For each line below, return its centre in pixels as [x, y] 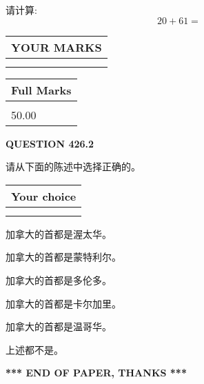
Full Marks [41, 90]
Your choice [44, 196]
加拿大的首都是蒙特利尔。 [63, 257]
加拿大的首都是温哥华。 [59, 326]
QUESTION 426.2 [50, 143]
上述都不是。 [34, 349]
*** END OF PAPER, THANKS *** [96, 373]
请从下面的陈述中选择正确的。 [73, 166]
